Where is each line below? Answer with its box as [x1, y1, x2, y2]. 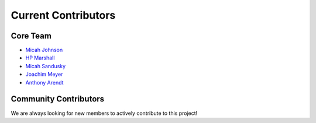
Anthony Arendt [25, 79, 64, 86]
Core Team [11, 31, 52, 41]
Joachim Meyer [25, 71, 63, 78]
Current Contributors [11, 9, 116, 22]
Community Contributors [11, 94, 105, 104]
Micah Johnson [25, 47, 63, 54]
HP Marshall [25, 54, 55, 61]
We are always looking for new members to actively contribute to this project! [11, 110, 198, 117]
